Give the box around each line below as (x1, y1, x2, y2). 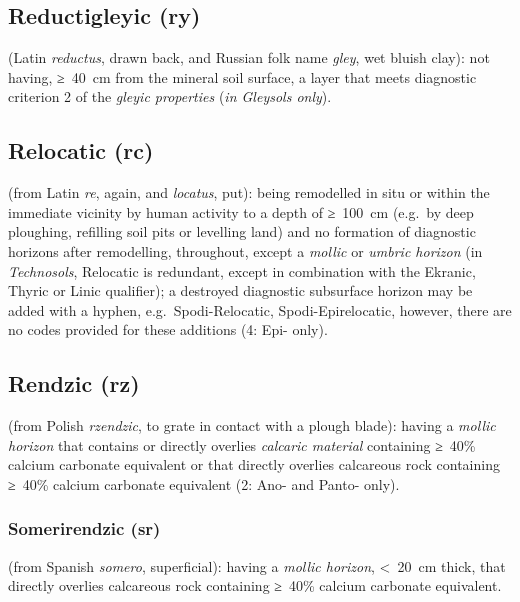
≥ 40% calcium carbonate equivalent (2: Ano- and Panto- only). (8, 473, 400, 494)
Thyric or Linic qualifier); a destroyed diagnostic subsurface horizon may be (8, 280, 473, 301)
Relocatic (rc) (8, 135, 154, 166)
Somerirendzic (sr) (8, 516, 161, 541)
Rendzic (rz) (8, 368, 140, 399)
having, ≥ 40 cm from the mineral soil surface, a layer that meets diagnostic (8, 66, 477, 87)
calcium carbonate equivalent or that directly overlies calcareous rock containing (8, 454, 500, 475)
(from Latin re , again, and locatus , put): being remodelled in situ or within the (8, 182, 490, 203)
